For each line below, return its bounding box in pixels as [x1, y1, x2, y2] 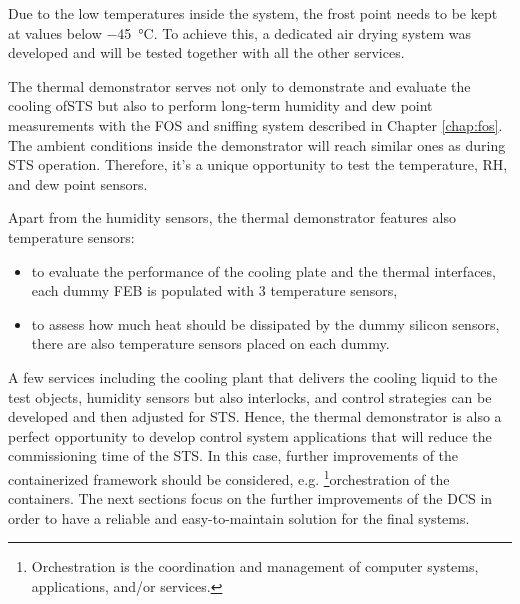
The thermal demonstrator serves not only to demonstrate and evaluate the [8, 75, 471, 96]
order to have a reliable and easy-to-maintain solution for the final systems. [8, 507, 470, 528]
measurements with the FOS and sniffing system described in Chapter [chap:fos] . [8, 114, 503, 135]
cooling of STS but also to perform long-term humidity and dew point [8, 95, 433, 116]
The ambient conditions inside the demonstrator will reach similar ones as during [8, 134, 506, 155]
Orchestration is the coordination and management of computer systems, [31, 556, 479, 577]
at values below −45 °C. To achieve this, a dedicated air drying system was [8, 22, 471, 43]
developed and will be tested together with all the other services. [8, 42, 405, 63]
